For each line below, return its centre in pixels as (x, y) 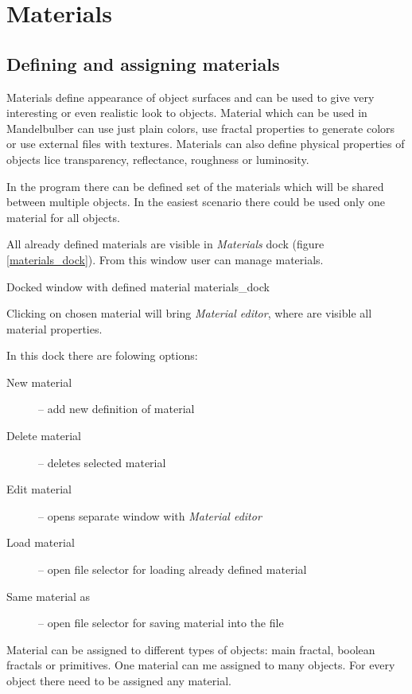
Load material (41, 542)
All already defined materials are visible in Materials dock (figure (165, 244)
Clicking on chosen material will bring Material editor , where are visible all (189, 313)
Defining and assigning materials (143, 63)
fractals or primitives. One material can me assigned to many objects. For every (201, 665)
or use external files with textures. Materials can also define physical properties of (206, 144)
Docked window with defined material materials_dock (138, 286)
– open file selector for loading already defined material (173, 569)
